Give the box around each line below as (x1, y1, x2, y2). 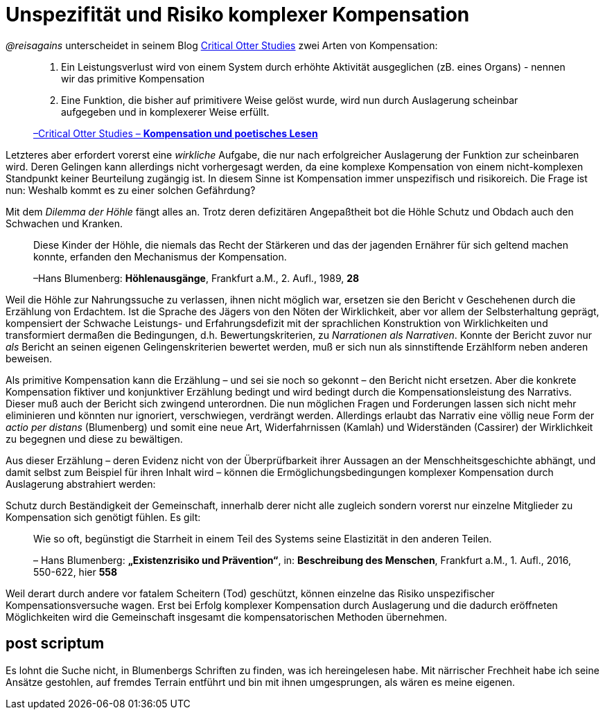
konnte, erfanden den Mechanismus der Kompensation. (33, 250, 287, 263)
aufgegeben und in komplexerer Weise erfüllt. (61, 105, 270, 118)
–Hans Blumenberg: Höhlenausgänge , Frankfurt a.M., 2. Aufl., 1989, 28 (33, 272, 360, 284)
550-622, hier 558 (33, 565, 118, 578)
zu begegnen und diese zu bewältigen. (6, 432, 183, 445)
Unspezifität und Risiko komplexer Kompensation (6, 3, 470, 26)
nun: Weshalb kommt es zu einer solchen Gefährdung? (6, 184, 256, 196)
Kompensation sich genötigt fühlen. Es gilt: (6, 511, 201, 523)
